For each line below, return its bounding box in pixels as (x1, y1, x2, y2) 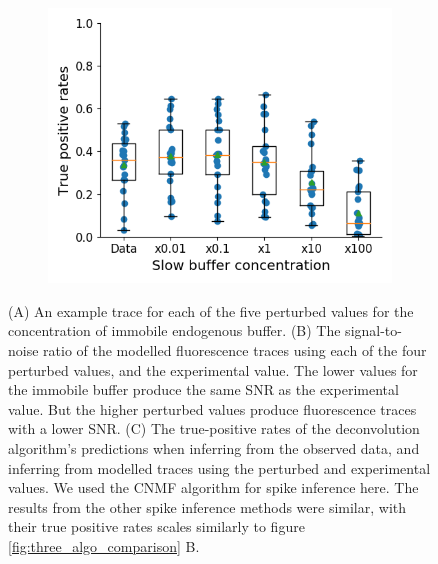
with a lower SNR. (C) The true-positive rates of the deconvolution (8, 418, 420, 439)
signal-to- (345, 320, 402, 341)
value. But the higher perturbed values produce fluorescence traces (8, 398, 417, 419)
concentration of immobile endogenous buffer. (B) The (8, 320, 341, 341)
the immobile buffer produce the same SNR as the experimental (8, 379, 399, 400)
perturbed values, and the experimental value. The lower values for (8, 359, 418, 380)
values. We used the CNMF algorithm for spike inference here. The (8, 477, 419, 498)
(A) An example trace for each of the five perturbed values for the (8, 300, 414, 321)
